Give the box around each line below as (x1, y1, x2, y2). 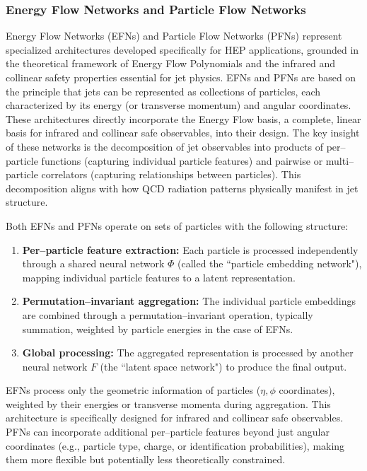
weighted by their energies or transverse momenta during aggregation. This (6, 396, 331, 411)
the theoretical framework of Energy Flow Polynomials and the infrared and (6, 56, 336, 71)
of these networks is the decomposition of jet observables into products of (6, 139, 324, 153)
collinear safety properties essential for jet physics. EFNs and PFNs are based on (6, 70, 356, 84)
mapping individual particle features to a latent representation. (22, 269, 296, 284)
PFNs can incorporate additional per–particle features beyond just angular (6, 424, 330, 439)
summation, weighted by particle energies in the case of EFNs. (22, 321, 293, 336)
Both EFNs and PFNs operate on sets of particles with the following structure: (6, 218, 349, 233)
